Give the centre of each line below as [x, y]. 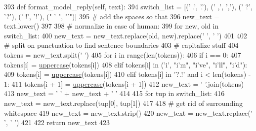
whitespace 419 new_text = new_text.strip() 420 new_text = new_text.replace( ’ [128, 113]
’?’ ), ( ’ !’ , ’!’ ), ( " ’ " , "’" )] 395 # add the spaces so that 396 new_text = [112, 16]
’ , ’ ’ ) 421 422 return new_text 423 [57, 122]
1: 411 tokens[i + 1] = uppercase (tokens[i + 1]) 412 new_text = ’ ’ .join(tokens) [124, 83]
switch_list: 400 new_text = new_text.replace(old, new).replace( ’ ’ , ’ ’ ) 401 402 [126, 35]
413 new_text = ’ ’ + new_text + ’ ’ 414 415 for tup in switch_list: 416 [114, 93]
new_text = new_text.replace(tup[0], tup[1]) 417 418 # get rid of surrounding [123, 103]
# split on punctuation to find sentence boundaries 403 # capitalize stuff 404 [121, 45]
